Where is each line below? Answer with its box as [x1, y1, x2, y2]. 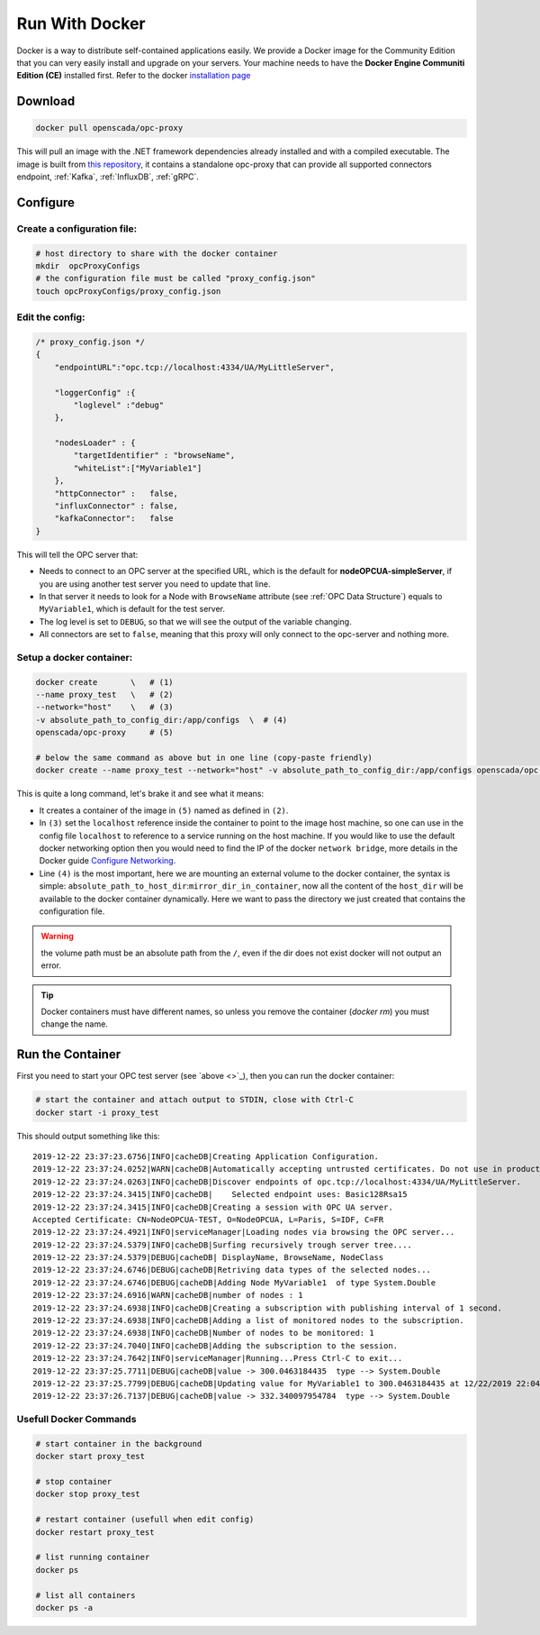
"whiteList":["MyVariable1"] [73, 462, 202, 473]
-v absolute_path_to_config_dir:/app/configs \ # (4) [35, 715, 288, 725]
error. [40, 960, 62, 971]
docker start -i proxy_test [35, 1107, 159, 1118]
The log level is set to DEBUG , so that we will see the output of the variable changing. [39, 616, 352, 626]
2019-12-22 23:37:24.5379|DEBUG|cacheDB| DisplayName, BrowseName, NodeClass [32, 1253, 384, 1263]
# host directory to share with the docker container [35, 248, 278, 259]
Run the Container [16, 1046, 121, 1063]
